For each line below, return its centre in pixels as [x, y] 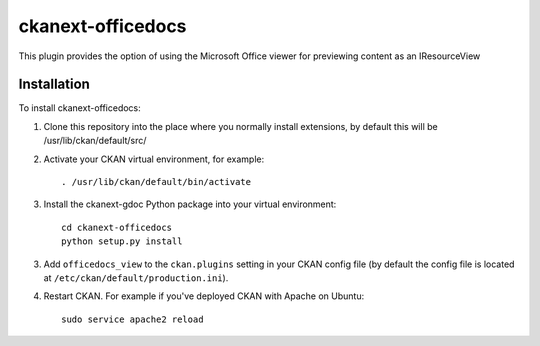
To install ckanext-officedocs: [80, 108]
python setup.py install [122, 241]
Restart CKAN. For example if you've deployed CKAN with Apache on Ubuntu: [204, 296]
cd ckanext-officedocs [117, 227]
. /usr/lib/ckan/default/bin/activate [156, 182]
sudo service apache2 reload [132, 319]
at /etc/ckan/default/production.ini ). [136, 277]
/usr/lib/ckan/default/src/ [95, 141]
